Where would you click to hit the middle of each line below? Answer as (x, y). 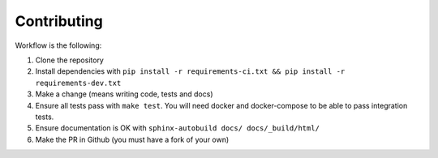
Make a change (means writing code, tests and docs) (124, 94)
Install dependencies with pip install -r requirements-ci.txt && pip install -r (190, 71)
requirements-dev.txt (78, 83)
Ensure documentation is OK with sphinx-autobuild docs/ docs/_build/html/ (178, 128)
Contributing (59, 21)
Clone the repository (70, 60)
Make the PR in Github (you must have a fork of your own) (132, 139)
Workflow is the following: (58, 45)
